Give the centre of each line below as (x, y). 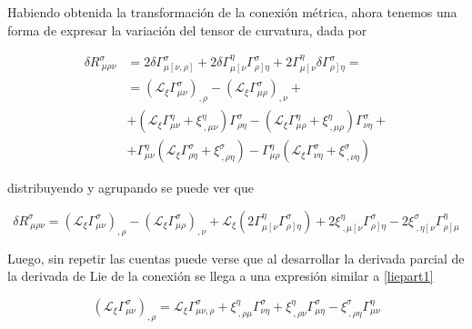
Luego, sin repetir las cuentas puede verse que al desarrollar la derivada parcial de (236, 258)
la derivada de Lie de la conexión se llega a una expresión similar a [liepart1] (221, 276)
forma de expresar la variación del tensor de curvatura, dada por (187, 30)
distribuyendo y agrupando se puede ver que (131, 188)
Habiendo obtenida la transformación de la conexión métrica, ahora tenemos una (232, 12)
